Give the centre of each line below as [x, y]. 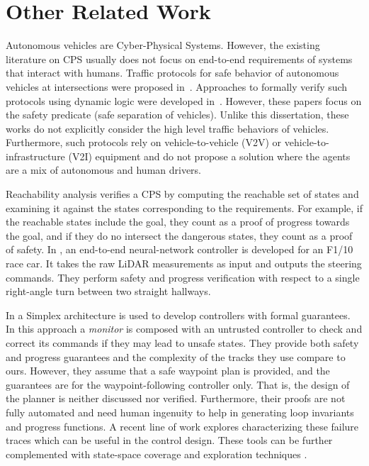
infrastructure [35, 156]
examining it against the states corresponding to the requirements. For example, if [184, 207]
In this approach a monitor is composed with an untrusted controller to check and [184, 329]
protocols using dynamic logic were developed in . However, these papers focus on [184, 100]
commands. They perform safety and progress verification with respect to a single [183, 277]
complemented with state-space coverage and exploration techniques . [157, 454]
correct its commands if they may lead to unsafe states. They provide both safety [182, 343]
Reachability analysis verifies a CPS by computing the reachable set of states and [182, 194]
